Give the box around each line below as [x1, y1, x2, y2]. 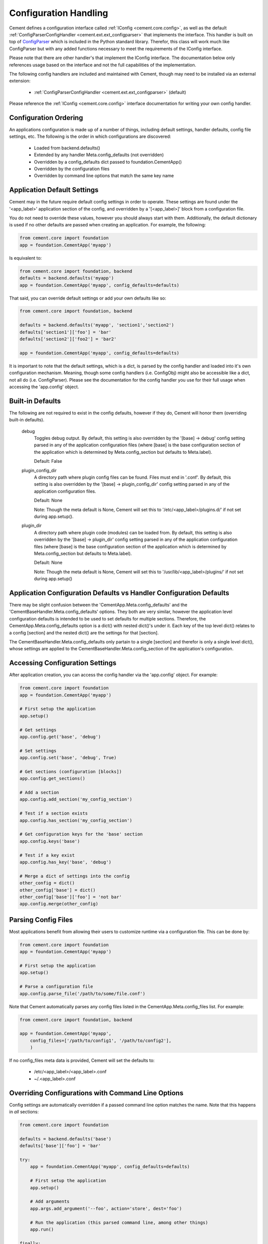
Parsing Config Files [9, 916, 73, 924]
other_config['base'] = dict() [19, 887, 96, 893]
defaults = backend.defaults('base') [19, 1136, 112, 1141]
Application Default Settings [9, 186, 99, 194]
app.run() [30, 1227, 54, 1232]
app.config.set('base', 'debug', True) [19, 755, 117, 761]
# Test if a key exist [19, 852, 75, 858]
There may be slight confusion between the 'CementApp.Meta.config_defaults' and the [9, 602, 188, 608]
